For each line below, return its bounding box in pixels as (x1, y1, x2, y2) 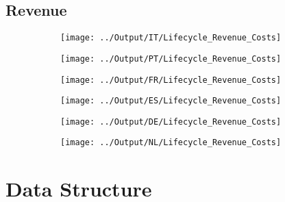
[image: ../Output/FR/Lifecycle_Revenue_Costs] (60, 75, 282, 85)
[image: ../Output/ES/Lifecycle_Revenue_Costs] (60, 96, 282, 106)
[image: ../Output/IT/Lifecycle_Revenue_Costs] (60, 33, 282, 43)
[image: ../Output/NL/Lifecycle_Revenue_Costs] (60, 138, 282, 148)
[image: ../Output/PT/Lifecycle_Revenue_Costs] (60, 53, 282, 64)
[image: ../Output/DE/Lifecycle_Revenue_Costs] (60, 116, 282, 127)
